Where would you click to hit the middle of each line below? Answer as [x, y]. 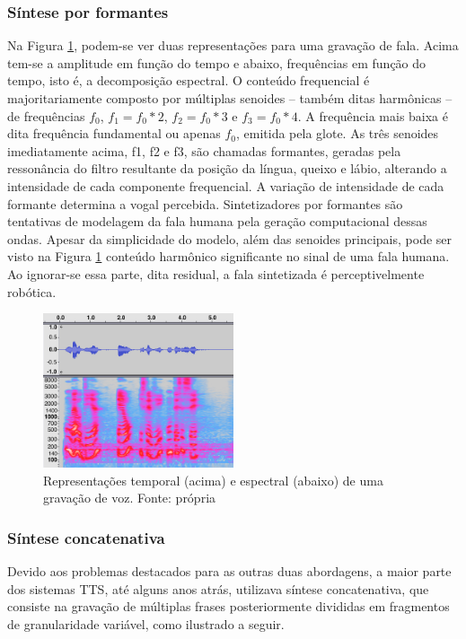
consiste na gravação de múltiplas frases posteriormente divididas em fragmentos [229, 606]
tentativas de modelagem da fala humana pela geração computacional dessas [217, 221]
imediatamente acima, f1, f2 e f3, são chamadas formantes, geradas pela [204, 150]
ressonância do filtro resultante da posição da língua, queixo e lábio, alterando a [227, 168]
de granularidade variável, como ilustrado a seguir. [146, 623]
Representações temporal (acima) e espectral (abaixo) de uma [213, 480]
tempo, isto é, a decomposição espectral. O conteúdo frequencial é [189, 80]
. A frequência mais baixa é [373, 115]
